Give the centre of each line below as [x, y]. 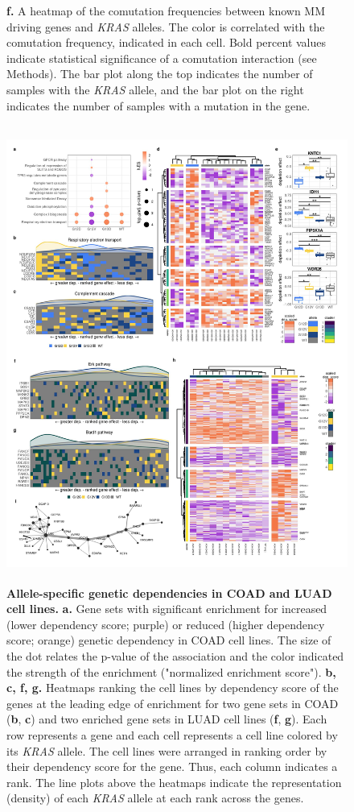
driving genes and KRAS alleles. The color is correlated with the [166, 26]
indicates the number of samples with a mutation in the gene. [158, 105]
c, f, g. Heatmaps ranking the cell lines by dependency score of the [173, 688]
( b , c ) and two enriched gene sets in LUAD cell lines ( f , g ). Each [167, 719]
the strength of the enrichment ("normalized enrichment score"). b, [171, 671]
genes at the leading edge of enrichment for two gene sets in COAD [173, 703]
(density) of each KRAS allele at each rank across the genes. [155, 798]
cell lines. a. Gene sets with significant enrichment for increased [167, 609]
